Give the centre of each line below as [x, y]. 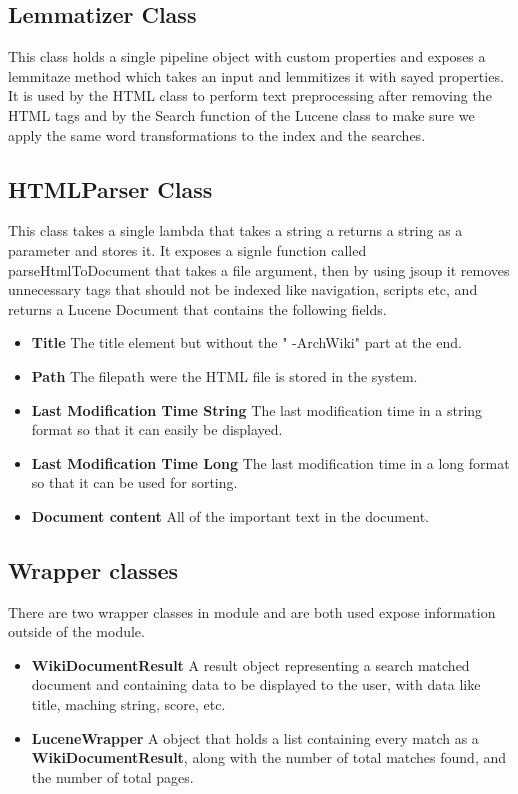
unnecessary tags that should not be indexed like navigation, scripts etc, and [243, 289]
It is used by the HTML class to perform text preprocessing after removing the [250, 95]
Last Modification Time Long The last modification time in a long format [270, 462]
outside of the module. [76, 631]
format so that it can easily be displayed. [157, 429]
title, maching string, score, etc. [128, 704]
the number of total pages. [112, 776]
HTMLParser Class [110, 188]
